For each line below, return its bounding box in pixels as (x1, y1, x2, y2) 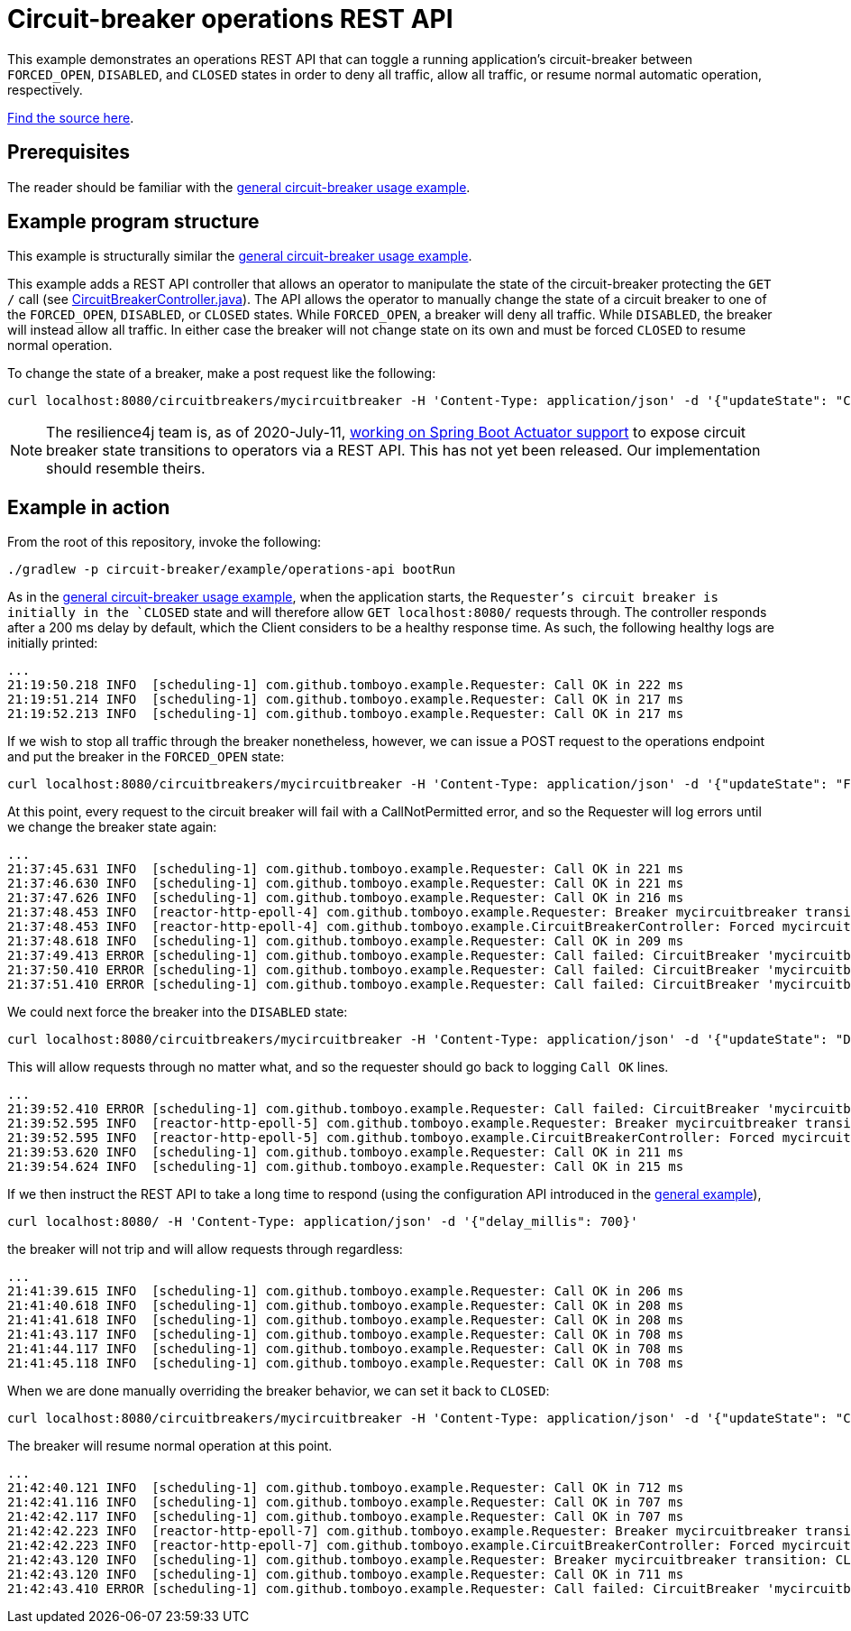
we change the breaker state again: (7, 819, 217, 835)
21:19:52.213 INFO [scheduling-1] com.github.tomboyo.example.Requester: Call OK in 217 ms (7, 706, 684, 722)
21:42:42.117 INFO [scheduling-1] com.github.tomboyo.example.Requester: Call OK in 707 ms (7, 1509, 684, 1525)
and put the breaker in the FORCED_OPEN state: (7, 749, 285, 765)
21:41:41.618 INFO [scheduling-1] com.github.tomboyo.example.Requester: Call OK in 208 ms (7, 1313, 684, 1328)
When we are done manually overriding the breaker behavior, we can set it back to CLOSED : (7, 1383, 550, 1399)
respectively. (7, 81, 83, 97)
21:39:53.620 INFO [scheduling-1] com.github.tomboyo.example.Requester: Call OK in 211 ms (7, 1145, 684, 1160)
